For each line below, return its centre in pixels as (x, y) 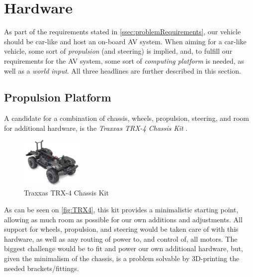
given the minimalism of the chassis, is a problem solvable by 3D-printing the (122, 258)
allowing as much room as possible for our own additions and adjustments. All (123, 219)
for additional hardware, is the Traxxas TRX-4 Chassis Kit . (96, 128)
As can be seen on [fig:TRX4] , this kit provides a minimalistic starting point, (121, 209)
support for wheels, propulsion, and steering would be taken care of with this (121, 229)
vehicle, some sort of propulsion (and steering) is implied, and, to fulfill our (118, 51)
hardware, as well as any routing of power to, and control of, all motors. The (121, 238)
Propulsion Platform (58, 97)
